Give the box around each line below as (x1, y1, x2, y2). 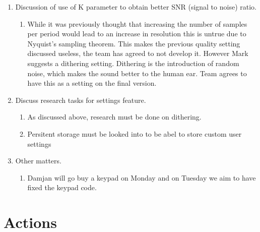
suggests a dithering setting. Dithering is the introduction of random (27, 57, 239, 68)
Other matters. (15, 155, 61, 166)
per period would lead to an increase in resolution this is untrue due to (27, 28, 246, 39)
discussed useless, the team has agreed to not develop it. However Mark (27, 48, 248, 59)
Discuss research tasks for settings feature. (15, 94, 146, 105)
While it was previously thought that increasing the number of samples (27, 18, 247, 29)
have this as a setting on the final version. (27, 78, 157, 88)
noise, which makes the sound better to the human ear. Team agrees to (27, 68, 247, 78)
